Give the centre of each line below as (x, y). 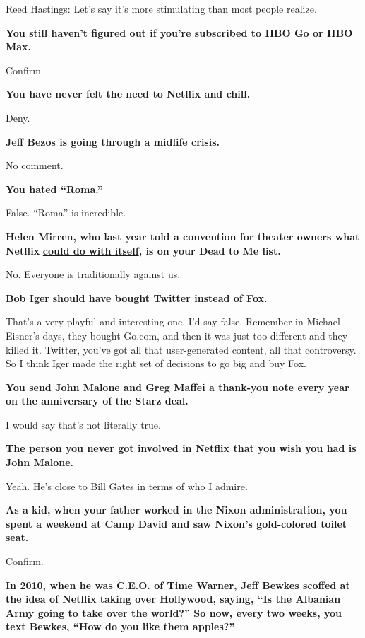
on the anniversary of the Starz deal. (97, 401)
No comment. (35, 165)
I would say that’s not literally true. (83, 424)
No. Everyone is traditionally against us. (93, 274)
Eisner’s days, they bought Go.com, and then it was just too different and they (177, 335)
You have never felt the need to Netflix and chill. (128, 94)
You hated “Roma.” (54, 188)
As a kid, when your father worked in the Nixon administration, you (176, 510)
